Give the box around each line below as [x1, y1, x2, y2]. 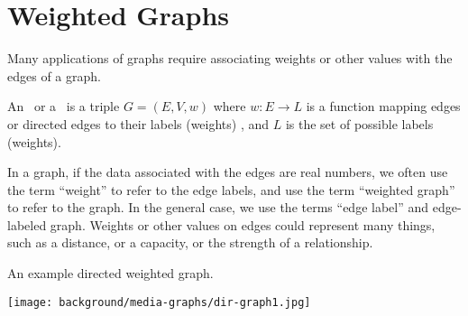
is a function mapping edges [306, 97, 461, 116]
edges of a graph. [7, 66, 101, 85]
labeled [7, 215, 47, 234]
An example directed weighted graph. [7, 264, 214, 283]
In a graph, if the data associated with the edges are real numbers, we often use [7, 163, 448, 181]
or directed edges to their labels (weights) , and [7, 114, 270, 133]
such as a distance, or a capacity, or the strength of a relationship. [7, 233, 373, 252]
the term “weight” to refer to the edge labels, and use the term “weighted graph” [7, 180, 455, 199]
